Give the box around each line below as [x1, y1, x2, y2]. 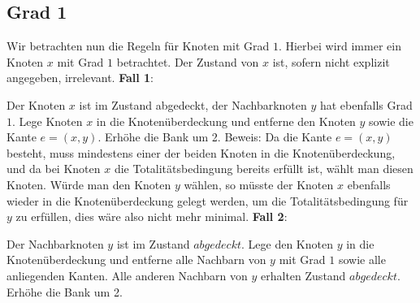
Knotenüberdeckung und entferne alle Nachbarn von [6, 251, 266, 268]
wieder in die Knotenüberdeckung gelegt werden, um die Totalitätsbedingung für [6, 192, 409, 209]
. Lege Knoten [12, 112, 83, 129]
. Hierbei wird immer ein [278, 37, 401, 54]
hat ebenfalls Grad [319, 96, 413, 113]
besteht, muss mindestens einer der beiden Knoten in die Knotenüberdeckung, [6, 144, 396, 161]
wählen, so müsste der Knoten [184, 175, 334, 193]
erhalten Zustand [261, 266, 346, 284]
